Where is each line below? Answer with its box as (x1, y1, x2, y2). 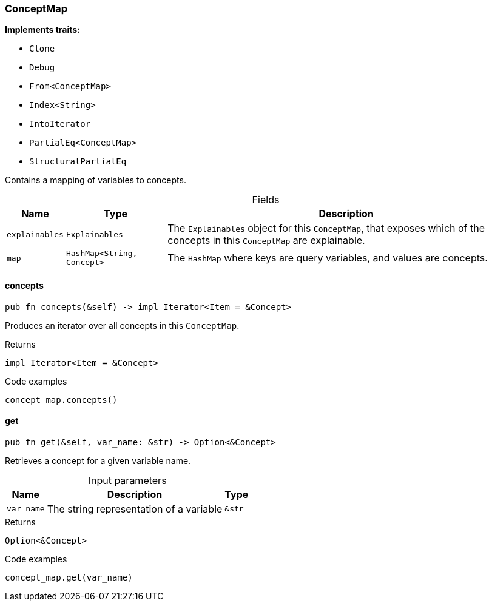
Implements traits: (5, 24, 80, 35)
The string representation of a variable (47, 502, 223, 515)
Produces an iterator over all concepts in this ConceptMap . (5, 320, 240, 331)
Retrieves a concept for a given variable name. (5, 455, 191, 466)
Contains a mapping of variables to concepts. (5, 175, 186, 186)
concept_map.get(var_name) (5, 572, 133, 582)
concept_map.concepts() (5, 394, 118, 405)
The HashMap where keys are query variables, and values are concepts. (167, 252, 488, 264)
